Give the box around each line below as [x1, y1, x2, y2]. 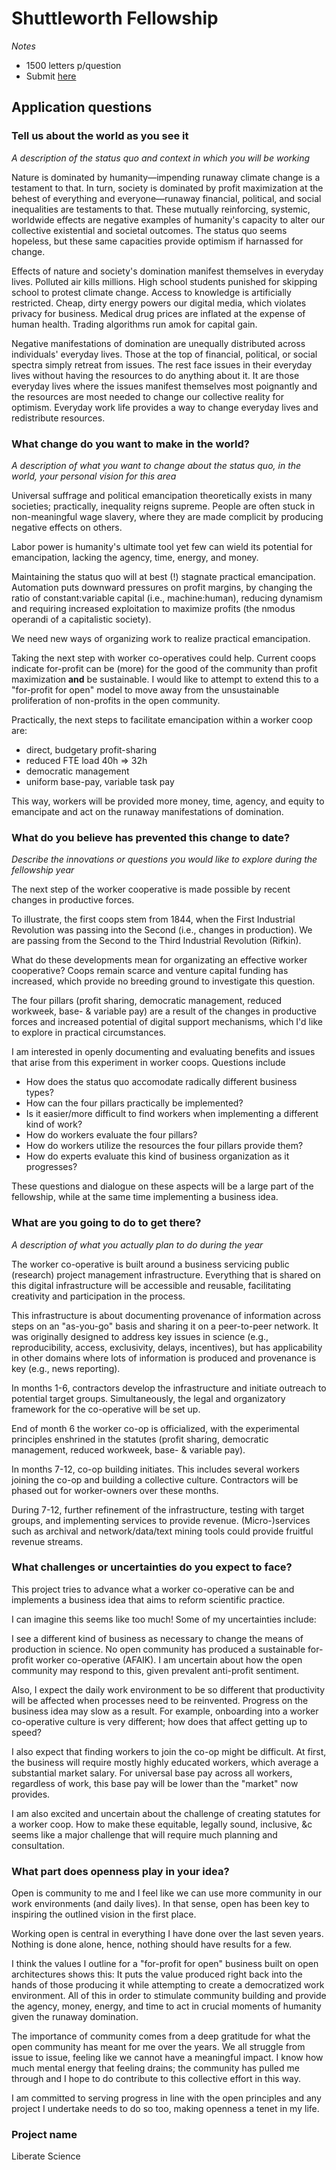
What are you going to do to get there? [11, 1216, 202, 1230]
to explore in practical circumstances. [11, 1027, 167, 1039]
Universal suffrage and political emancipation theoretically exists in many [11, 489, 313, 501]
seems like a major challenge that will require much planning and [11, 1828, 278, 1841]
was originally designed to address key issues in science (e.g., [11, 1330, 269, 1342]
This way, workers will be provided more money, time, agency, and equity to [11, 795, 325, 807]
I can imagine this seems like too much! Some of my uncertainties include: [11, 1613, 317, 1625]
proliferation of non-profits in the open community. [11, 694, 221, 706]
